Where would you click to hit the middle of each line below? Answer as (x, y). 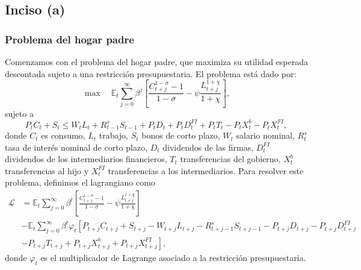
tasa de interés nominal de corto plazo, (76, 147)
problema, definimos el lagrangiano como (80, 182)
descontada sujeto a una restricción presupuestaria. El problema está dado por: (151, 73)
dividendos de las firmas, (208, 147)
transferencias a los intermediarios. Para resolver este (206, 170)
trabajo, (113, 135)
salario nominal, (265, 135)
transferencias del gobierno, (230, 159)
